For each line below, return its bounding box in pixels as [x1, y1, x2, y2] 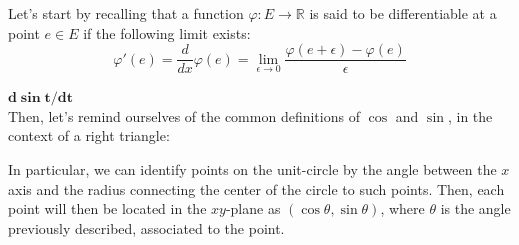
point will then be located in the [8, 198, 207, 219]
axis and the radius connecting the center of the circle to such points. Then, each [8, 178, 505, 199]
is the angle [440, 198, 511, 219]
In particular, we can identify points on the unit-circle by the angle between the [8, 159, 497, 180]
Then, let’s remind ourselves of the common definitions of [8, 105, 360, 126]
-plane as [225, 198, 281, 219]
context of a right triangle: [8, 125, 170, 146]
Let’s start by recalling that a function [8, 3, 244, 23]
